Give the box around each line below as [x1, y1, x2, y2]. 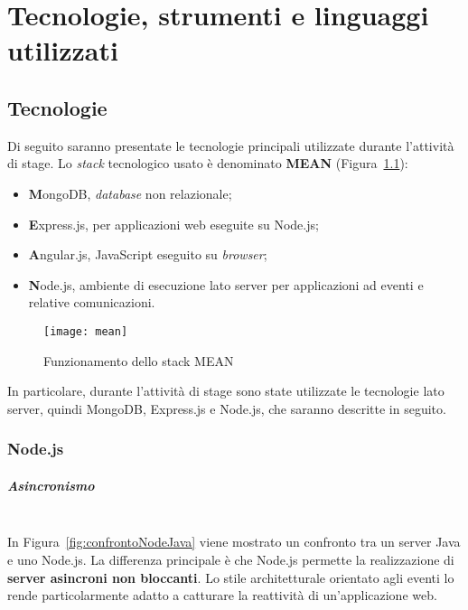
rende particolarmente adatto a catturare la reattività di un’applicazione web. [7, 586, 437, 605]
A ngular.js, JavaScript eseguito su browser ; [28, 245, 267, 264]
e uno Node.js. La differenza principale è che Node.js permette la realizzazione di [7, 549, 454, 568]
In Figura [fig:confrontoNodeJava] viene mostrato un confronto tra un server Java [7, 532, 461, 551]
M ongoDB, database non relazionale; [28, 183, 232, 202]
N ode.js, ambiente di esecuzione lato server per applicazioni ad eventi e [28, 275, 424, 294]
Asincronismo [7, 475, 95, 494]
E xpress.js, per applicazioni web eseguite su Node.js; [28, 214, 319, 233]
